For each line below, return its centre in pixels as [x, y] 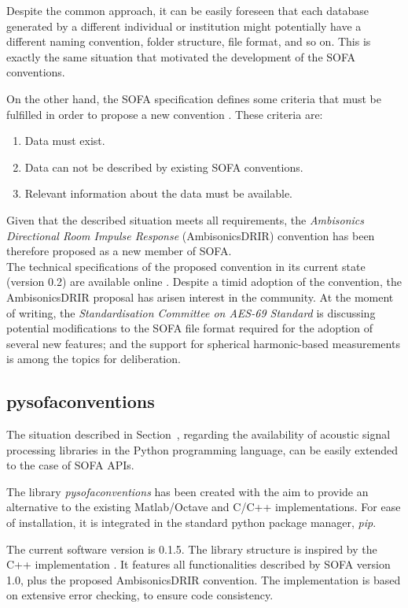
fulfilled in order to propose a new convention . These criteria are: [165, 114]
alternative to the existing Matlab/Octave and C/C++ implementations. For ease [204, 507]
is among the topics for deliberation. [94, 359]
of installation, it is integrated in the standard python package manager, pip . [191, 523]
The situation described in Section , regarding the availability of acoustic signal [198, 434]
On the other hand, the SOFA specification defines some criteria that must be [194, 98]
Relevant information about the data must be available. [159, 193]
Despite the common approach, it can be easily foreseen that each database [187, 10]
